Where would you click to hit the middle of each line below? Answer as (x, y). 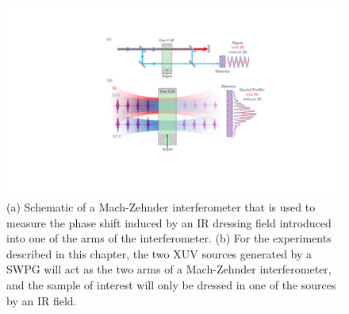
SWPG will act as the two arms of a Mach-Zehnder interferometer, (169, 269)
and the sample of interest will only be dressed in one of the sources (171, 285)
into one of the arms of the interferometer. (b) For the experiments (169, 238)
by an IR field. (42, 300)
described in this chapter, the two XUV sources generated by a (159, 253)
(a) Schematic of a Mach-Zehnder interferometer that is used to (161, 207)
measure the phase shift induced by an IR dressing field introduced (169, 222)
